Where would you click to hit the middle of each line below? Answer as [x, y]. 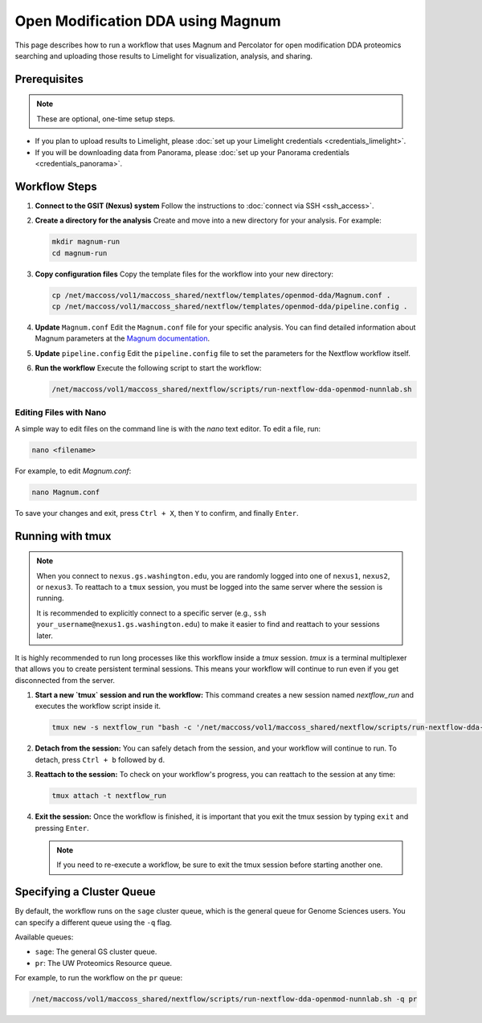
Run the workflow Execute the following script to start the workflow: [148, 368]
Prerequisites [49, 79]
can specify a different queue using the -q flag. [94, 922]
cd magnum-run [80, 253]
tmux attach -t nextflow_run [109, 796]
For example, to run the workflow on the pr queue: [99, 978]
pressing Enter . [62, 828]
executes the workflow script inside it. [98, 706]
